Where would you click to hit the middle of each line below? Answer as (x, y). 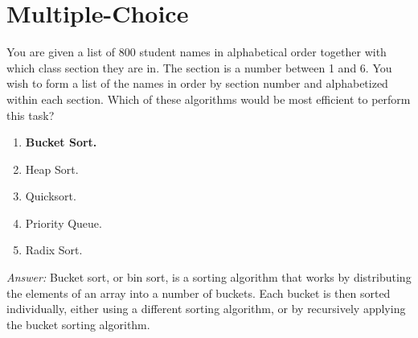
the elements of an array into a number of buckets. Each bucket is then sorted (199, 293)
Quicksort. (51, 196)
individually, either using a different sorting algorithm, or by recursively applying (206, 309)
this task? (31, 115)
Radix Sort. (54, 250)
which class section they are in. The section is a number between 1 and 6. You (199, 67)
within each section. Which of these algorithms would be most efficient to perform (209, 99)
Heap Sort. (52, 169)
